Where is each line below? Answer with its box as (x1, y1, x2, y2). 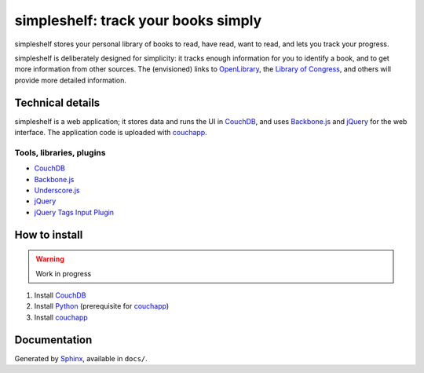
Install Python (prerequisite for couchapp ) (34, 302, 170, 311)
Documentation (14, 333, 93, 346)
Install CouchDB (34, 291, 86, 300)
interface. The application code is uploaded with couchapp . (14, 128, 207, 137)
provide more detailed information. (14, 75, 127, 85)
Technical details (14, 96, 101, 109)
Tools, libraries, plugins (14, 147, 106, 158)
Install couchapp (34, 313, 88, 322)
